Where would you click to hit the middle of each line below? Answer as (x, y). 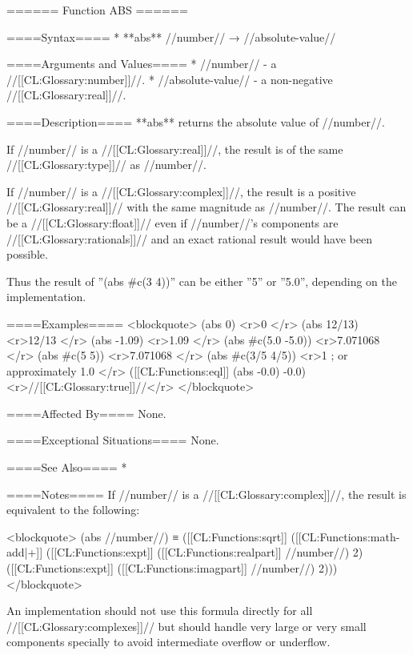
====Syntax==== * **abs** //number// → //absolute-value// (171, 36)
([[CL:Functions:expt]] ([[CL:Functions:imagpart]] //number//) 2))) (172, 568)
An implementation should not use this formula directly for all (160, 611)
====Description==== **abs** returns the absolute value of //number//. (196, 121)
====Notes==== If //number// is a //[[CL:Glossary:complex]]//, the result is (206, 494)
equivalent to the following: (73, 510)
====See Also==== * (67, 467)
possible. (27, 254)
